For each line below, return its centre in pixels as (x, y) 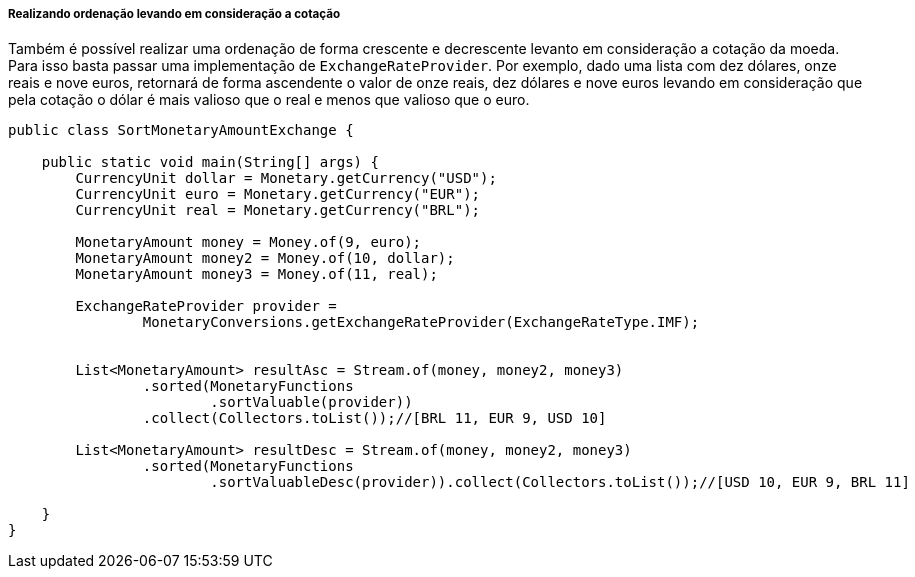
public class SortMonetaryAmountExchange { (181, 130)
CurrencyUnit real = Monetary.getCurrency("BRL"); (278, 210)
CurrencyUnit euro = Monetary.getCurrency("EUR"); (278, 194)
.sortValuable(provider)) (311, 402)
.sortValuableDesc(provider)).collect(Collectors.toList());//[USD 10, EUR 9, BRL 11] (560, 482)
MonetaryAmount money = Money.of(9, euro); (248, 242)
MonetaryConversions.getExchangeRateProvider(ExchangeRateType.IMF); (421, 322)
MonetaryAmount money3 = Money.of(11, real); (256, 274)
